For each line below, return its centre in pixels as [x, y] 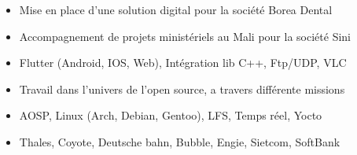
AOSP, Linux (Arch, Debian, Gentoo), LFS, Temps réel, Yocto [171, 115]
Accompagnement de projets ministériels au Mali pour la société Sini [185, 36]
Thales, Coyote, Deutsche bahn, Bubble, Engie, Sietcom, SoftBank [180, 141]
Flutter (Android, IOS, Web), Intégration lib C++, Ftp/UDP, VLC [183, 63]
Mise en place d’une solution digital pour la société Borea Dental [176, 9]
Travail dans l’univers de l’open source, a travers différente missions [182, 89]
